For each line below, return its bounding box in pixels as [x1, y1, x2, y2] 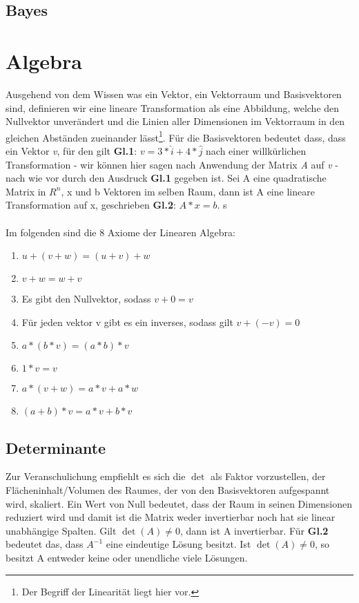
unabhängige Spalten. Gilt [6, 523, 117, 537]
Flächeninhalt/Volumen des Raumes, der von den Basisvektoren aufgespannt [6, 483, 330, 497]
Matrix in [6, 184, 46, 198]
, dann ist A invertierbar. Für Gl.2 [179, 523, 329, 537]
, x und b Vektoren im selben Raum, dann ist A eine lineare [61, 184, 315, 198]
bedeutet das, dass [6, 537, 84, 551]
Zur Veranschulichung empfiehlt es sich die [6, 469, 186, 484]
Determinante [6, 437, 106, 458]
